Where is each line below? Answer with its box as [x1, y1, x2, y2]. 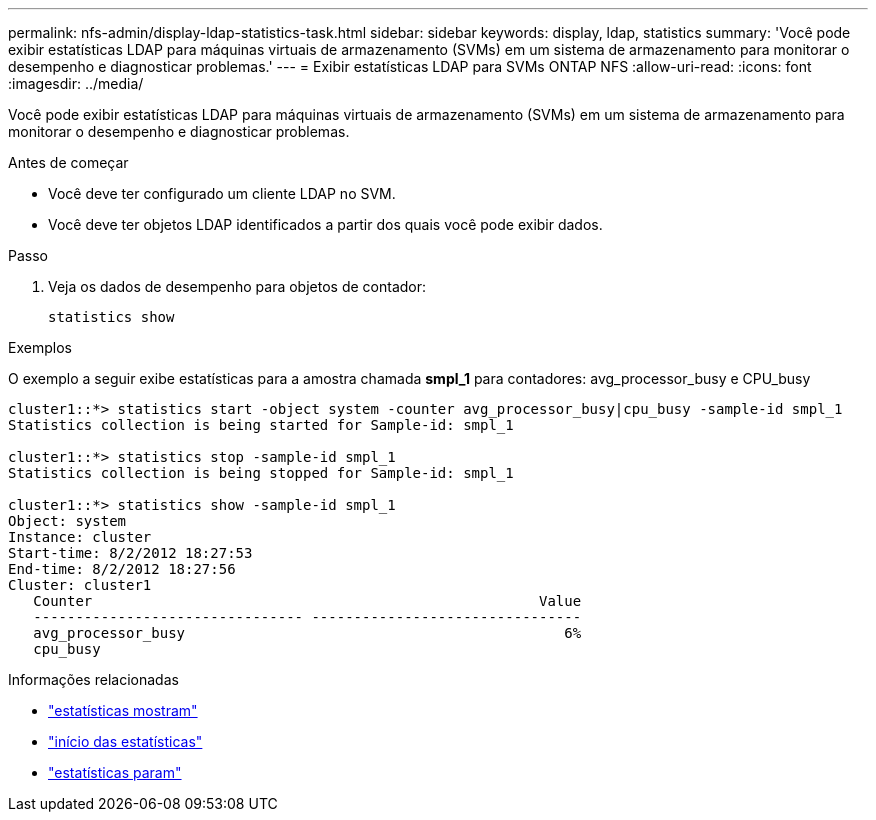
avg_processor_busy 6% [33, 625, 582, 641]
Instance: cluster [8, 529, 152, 545]
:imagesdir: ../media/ [8, 75, 144, 92]
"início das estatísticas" [48, 733, 203, 750]
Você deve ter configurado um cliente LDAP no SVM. [48, 185, 396, 202]
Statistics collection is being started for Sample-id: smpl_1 [8, 417, 514, 433]
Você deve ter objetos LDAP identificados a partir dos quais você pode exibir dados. [48, 216, 603, 233]
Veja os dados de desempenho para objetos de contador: [48, 278, 427, 295]
